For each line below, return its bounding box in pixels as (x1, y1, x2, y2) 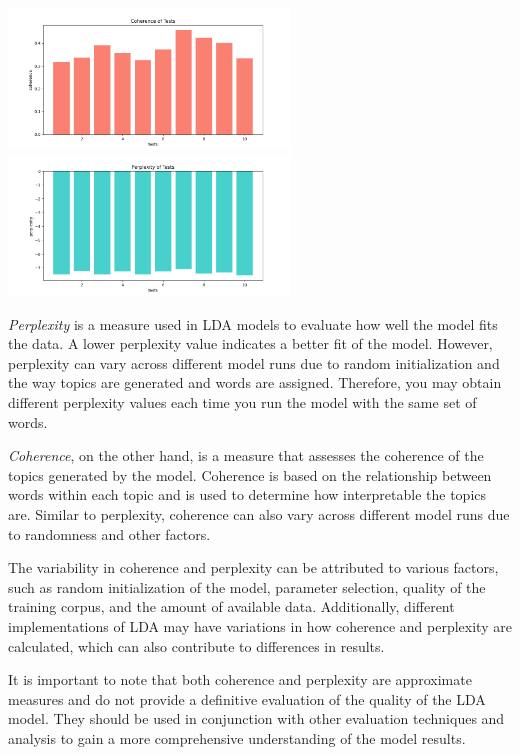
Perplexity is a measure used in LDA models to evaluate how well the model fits (8, 313, 498, 334)
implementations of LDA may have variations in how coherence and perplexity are (8, 615, 512, 636)
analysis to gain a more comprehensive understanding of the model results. (8, 727, 466, 748)
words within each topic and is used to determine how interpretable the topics (8, 484, 487, 505)
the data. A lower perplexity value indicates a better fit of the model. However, (8, 333, 493, 354)
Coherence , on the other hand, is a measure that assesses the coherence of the (8, 445, 484, 466)
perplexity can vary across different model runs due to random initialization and (8, 352, 500, 373)
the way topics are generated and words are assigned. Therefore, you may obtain (8, 372, 502, 393)
